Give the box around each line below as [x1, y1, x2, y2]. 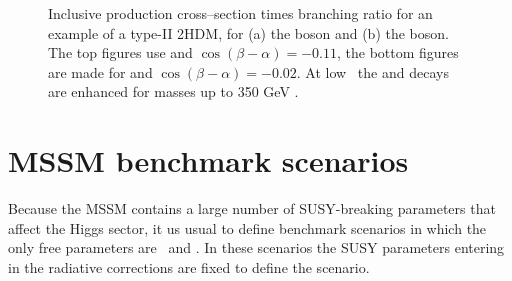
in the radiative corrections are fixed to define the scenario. [8, 256, 370, 277]
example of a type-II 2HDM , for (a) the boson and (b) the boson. [48, 22, 449, 43]
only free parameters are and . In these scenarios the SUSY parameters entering [8, 237, 505, 258]
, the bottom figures [336, 42, 459, 63]
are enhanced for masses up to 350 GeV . [48, 81, 299, 102]
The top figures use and [48, 42, 193, 63]
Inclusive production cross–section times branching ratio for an [48, 3, 433, 23]
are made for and [48, 61, 153, 82]
